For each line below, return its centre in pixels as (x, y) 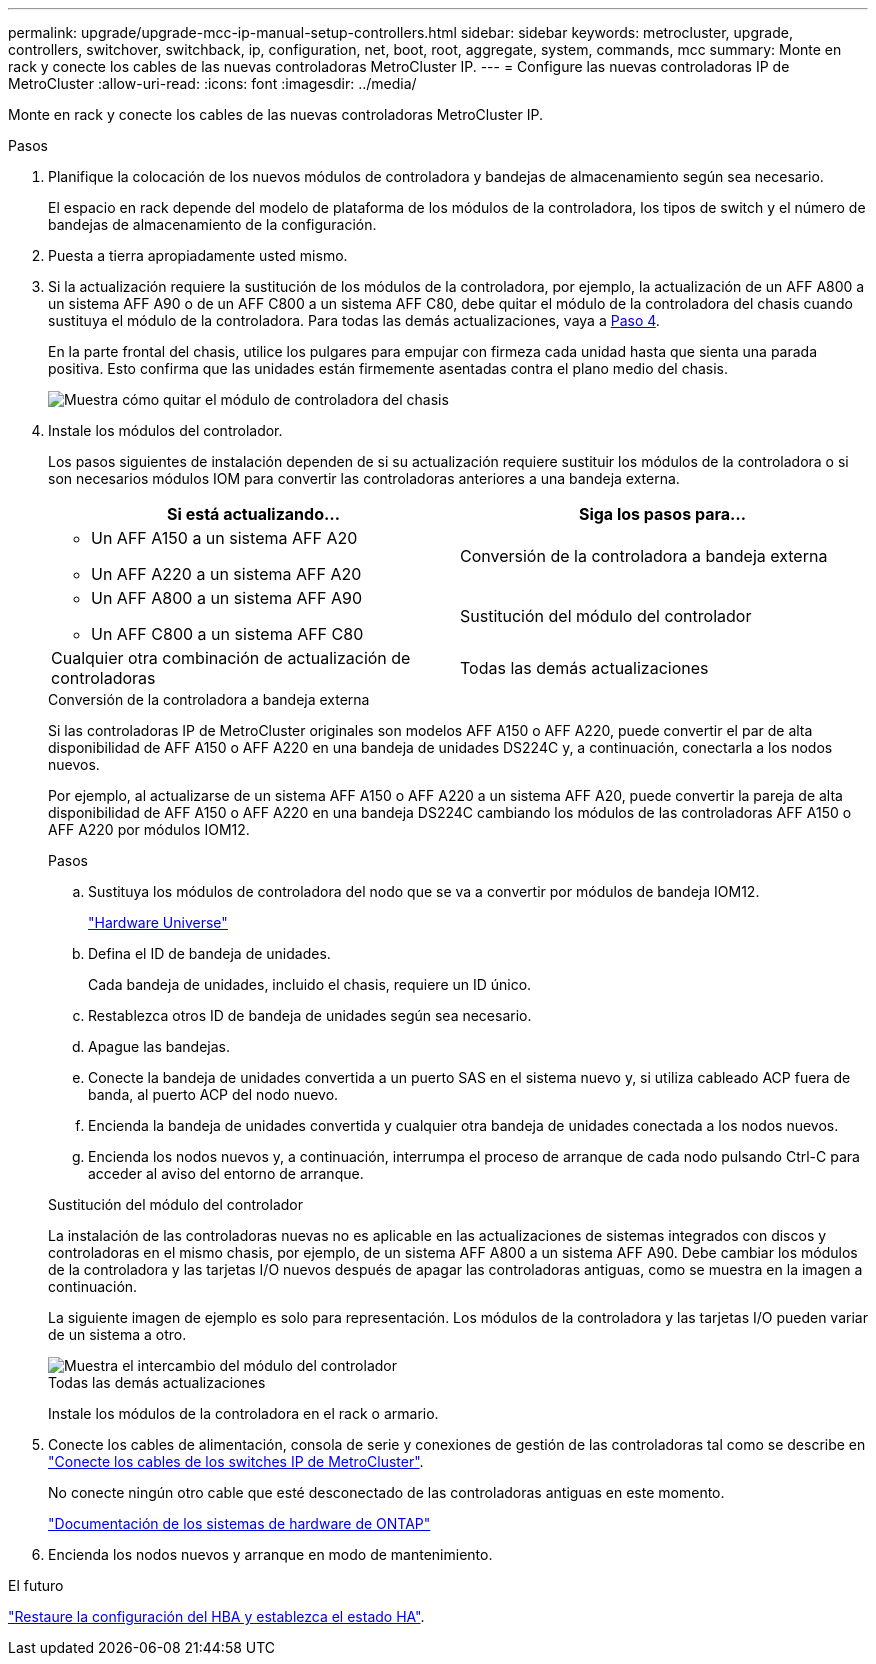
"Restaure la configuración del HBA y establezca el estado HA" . (216, 1616)
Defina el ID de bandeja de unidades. (209, 953)
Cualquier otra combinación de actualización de (231, 658)
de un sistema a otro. (117, 1334)
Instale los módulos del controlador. (165, 430)
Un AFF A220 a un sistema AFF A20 (226, 574)
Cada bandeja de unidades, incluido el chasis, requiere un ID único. (310, 984)
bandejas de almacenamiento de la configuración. (212, 224)
